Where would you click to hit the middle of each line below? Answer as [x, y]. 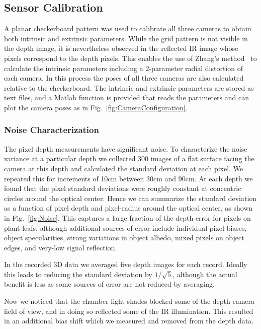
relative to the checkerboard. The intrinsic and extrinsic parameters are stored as [129, 87]
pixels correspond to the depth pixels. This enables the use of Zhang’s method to [130, 58]
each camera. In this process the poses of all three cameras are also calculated [124, 78]
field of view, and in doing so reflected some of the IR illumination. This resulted [129, 311]
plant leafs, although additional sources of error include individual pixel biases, [125, 227]
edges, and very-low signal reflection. [61, 247]
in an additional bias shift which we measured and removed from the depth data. [129, 321]
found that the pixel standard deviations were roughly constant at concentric [123, 188]
